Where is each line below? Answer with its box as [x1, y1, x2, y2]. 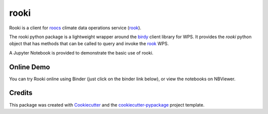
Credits [9, 89, 33, 97]
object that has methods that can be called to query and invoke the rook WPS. [9, 41, 169, 47]
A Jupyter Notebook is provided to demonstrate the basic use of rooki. [9, 50, 154, 56]
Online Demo [9, 62, 50, 71]
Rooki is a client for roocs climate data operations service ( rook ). [9, 25, 141, 31]
